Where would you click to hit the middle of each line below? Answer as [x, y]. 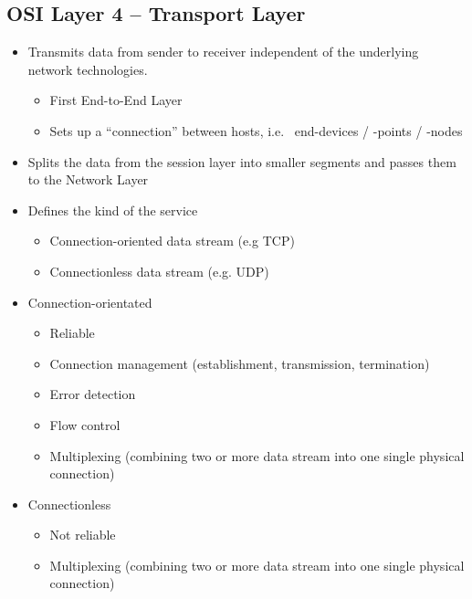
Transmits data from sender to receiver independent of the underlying [223, 52]
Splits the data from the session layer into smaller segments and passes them [242, 161]
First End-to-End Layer [116, 100]
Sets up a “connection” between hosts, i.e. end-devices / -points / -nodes [256, 130]
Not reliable [83, 535]
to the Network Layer [88, 179]
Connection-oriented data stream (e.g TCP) [172, 241]
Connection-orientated [90, 302]
